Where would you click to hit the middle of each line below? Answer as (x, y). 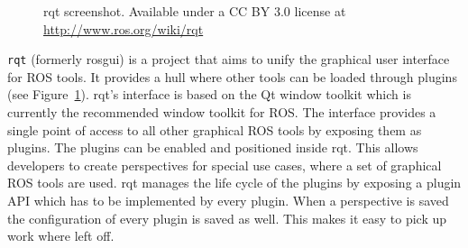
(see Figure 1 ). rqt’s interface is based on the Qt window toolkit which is (209, 94)
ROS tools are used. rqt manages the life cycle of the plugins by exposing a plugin (234, 183)
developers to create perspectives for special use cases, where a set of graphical (225, 165)
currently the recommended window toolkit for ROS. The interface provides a (222, 112)
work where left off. (61, 236)
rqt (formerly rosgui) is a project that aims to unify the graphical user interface (229, 59)
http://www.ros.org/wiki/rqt (124, 28)
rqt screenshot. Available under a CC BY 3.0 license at (195, 11)
